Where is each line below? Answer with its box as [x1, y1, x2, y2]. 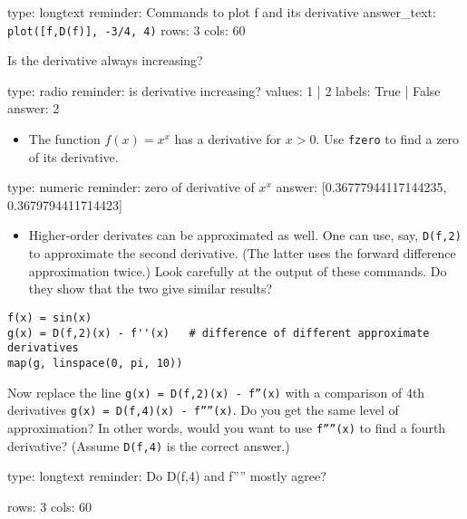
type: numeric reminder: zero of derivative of [7, 178, 255, 197]
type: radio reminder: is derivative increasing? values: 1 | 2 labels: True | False [7, 81, 441, 100]
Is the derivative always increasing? [7, 51, 203, 70]
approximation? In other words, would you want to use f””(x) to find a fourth [7, 418, 446, 437]
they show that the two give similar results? [28, 279, 273, 298]
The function [28, 130, 101, 149]
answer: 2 [7, 99, 60, 118]
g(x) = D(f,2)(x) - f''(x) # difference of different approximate [7, 326, 430, 340]
